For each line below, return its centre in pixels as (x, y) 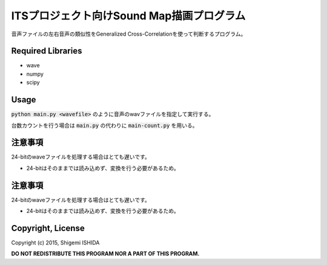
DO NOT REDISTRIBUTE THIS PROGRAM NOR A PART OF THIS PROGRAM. (105, 254)
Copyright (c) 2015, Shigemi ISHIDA (55, 243)
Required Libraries (47, 51)
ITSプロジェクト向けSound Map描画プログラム (128, 16)
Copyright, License (48, 228)
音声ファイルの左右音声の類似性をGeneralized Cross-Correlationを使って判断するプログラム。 (129, 34)
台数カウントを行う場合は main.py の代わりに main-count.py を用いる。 (104, 125)
